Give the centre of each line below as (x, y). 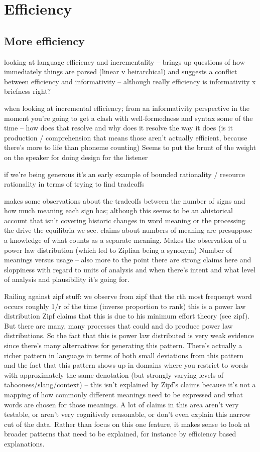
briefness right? (28, 91)
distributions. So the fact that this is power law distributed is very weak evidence (129, 335)
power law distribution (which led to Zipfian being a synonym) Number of (118, 250)
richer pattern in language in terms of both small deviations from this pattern (124, 355)
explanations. (24, 443)
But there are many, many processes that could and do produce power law (118, 325)
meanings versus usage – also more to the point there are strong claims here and (128, 260)
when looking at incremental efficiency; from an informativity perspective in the (127, 108)
